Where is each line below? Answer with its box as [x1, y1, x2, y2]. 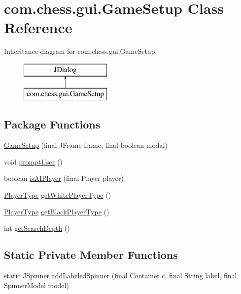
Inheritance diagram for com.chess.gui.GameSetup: [4, 46, 157, 56]
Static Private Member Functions [4, 247, 178, 262]
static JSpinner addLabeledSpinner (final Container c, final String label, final [4, 270, 237, 281]
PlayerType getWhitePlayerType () [4, 190, 111, 200]
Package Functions [4, 117, 101, 132]
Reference [4, 17, 72, 38]
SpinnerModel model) [4, 280, 69, 290]
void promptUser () [4, 156, 63, 167]
